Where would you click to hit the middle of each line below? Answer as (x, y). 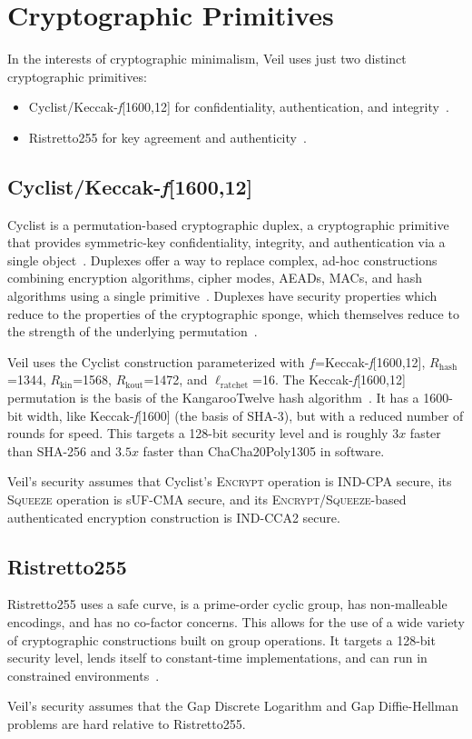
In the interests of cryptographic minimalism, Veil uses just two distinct (207, 59)
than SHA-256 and (59, 450)
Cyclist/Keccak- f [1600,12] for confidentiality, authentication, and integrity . (239, 107)
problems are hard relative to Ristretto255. (127, 723)
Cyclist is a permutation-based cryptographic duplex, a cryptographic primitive (228, 224)
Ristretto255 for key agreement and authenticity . (167, 137)
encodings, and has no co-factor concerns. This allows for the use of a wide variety (236, 622)
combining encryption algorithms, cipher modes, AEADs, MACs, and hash (215, 278)
